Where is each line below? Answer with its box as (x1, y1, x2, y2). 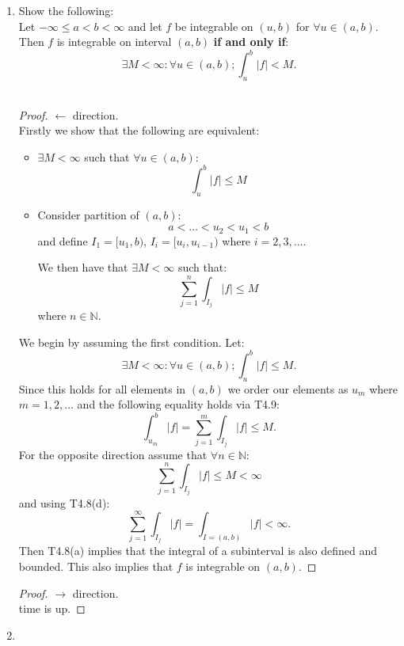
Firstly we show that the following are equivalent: (18, 122, 260, 139)
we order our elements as (227, 380, 349, 397)
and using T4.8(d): (18, 494, 110, 511)
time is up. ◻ (18, 600, 86, 617)
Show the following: (18, 2, 114, 18)
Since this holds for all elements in (18, 380, 186, 397)
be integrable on (174, 17, 253, 34)
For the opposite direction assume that (18, 446, 208, 462)
